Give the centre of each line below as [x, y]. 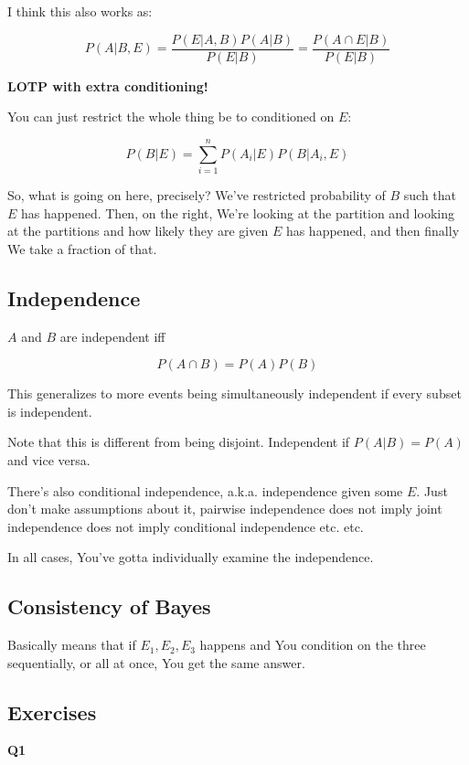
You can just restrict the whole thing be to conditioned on [171, 117]
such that [430, 194]
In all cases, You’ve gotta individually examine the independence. [191, 557]
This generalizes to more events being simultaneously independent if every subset [234, 393]
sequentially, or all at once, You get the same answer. [156, 662]
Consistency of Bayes [109, 606]
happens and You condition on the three [313, 645]
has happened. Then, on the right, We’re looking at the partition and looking [238, 212]
